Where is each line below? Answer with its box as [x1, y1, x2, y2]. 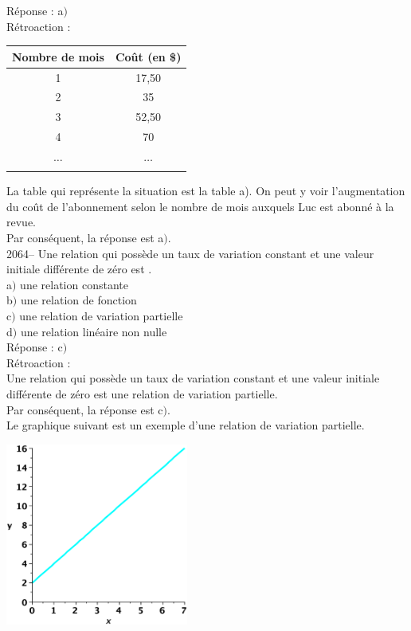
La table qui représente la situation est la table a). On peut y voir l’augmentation [6, 182, 405, 199]
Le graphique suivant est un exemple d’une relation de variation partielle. [6, 417, 365, 433]
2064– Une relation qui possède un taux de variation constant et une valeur [6, 245, 374, 261]
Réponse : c [6, 339, 63, 355]
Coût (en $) [115, 48, 182, 65]
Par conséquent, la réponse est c [6, 401, 163, 417]
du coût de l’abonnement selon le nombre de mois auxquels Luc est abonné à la [6, 198, 394, 214]
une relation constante [20, 276, 128, 292]
